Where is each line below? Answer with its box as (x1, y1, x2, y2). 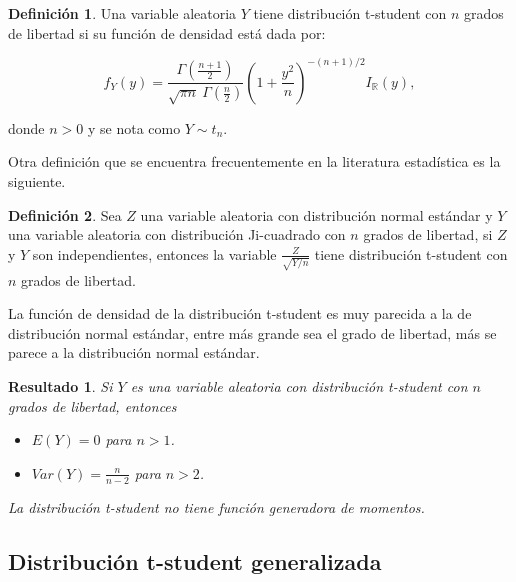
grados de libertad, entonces (8, 395, 177, 416)
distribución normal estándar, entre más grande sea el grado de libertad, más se (8, 322, 497, 343)
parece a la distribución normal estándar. (8, 342, 260, 363)
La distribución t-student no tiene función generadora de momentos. (8, 496, 425, 517)
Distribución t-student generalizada (8, 545, 382, 576)
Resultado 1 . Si (8, 375, 113, 396)
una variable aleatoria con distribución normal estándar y (140, 204, 493, 225)
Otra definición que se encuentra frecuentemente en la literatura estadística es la (8, 151, 501, 172)
